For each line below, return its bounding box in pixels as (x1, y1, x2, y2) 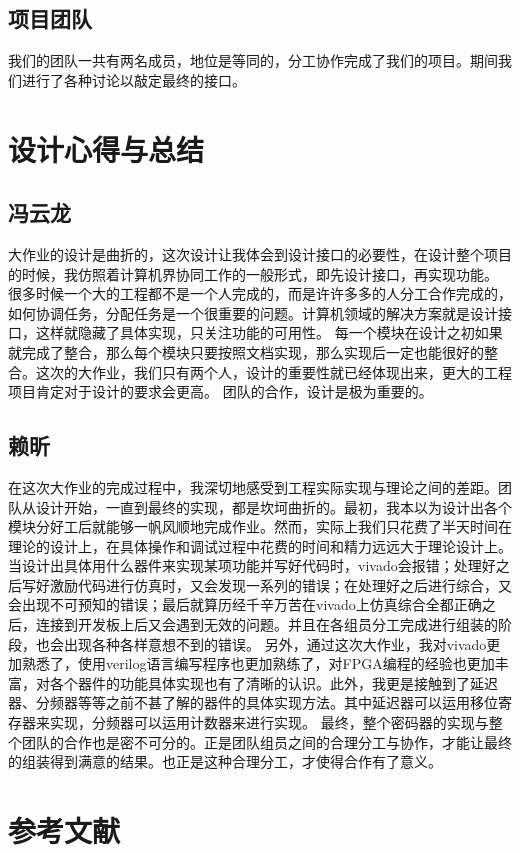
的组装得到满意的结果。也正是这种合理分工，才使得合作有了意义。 (8, 751, 442, 772)
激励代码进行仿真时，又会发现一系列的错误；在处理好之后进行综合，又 (49, 574, 512, 595)
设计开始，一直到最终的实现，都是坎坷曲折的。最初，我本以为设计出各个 (35, 496, 512, 517)
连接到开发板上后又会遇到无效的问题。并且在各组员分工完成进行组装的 (35, 614, 498, 635)
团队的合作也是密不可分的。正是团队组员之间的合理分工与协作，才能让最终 (21, 731, 512, 752)
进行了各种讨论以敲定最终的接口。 (21, 69, 246, 90)
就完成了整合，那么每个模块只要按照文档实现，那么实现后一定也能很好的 (8, 341, 484, 362)
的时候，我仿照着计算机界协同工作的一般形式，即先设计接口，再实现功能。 (8, 263, 498, 284)
